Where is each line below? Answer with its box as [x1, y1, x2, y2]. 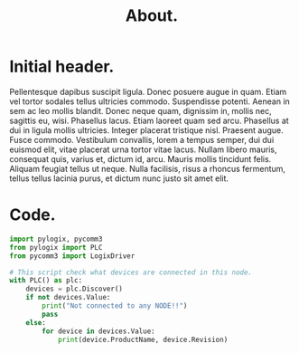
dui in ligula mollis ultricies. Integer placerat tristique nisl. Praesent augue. [9, 124, 285, 136]
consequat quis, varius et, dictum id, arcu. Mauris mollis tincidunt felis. [9, 153, 272, 164]
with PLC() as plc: [9, 276, 83, 285]
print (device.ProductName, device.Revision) [57, 335, 229, 344]
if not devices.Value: [25, 293, 111, 302]
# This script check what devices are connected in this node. [9, 268, 253, 277]
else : [25, 318, 47, 327]
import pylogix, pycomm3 [9, 234, 103, 243]
